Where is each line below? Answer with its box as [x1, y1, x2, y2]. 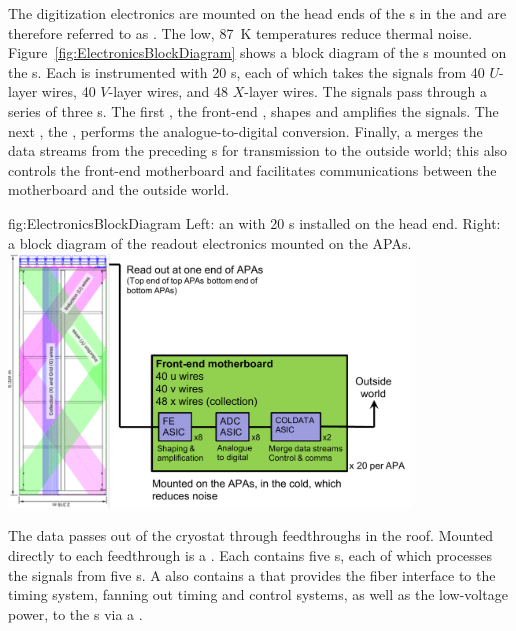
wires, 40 [41, 81, 96, 102]
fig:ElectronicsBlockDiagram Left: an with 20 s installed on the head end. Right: [8, 212, 501, 233]
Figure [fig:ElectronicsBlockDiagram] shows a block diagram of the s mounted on [8, 42, 507, 63]
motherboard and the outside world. [8, 179, 230, 200]
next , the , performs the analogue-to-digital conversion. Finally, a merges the [8, 120, 483, 141]
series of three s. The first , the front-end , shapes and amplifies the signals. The [8, 100, 499, 121]
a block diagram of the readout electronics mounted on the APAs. [8, 232, 412, 253]
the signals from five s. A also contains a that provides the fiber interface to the [8, 564, 496, 585]
